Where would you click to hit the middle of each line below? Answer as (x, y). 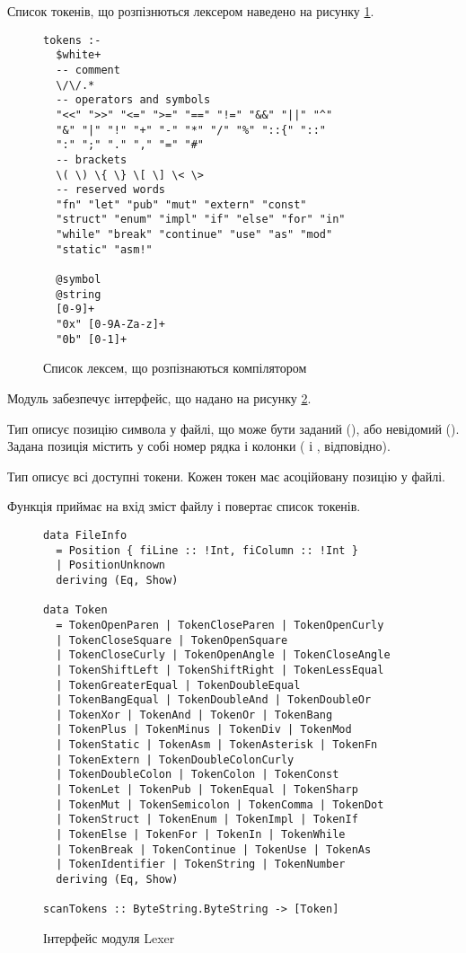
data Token (75, 610)
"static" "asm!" (104, 249)
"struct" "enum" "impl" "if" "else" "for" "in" (201, 220)
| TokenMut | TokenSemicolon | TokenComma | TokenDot (220, 804)
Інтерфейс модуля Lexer (109, 938)
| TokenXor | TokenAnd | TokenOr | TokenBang (194, 715)
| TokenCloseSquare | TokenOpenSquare (172, 640)
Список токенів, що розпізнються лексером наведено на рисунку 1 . (191, 11)
